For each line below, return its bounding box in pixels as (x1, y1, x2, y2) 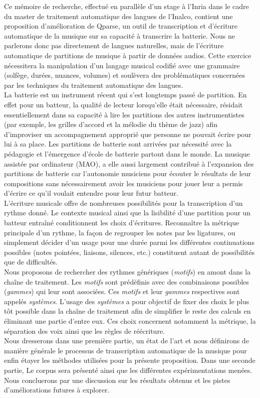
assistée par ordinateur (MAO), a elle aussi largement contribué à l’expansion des (4, 158, 254, 169)
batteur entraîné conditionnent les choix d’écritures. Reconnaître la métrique (4, 217, 239, 228)
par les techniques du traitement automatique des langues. (4, 79, 183, 90)
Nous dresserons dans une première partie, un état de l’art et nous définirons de (4, 335, 249, 346)
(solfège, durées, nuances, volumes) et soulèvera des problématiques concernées (4, 70, 245, 80)
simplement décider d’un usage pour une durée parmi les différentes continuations (4, 237, 254, 247)
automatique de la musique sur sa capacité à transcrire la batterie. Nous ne (4, 30, 235, 41)
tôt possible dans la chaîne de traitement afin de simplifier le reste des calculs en (4, 306, 251, 316)
